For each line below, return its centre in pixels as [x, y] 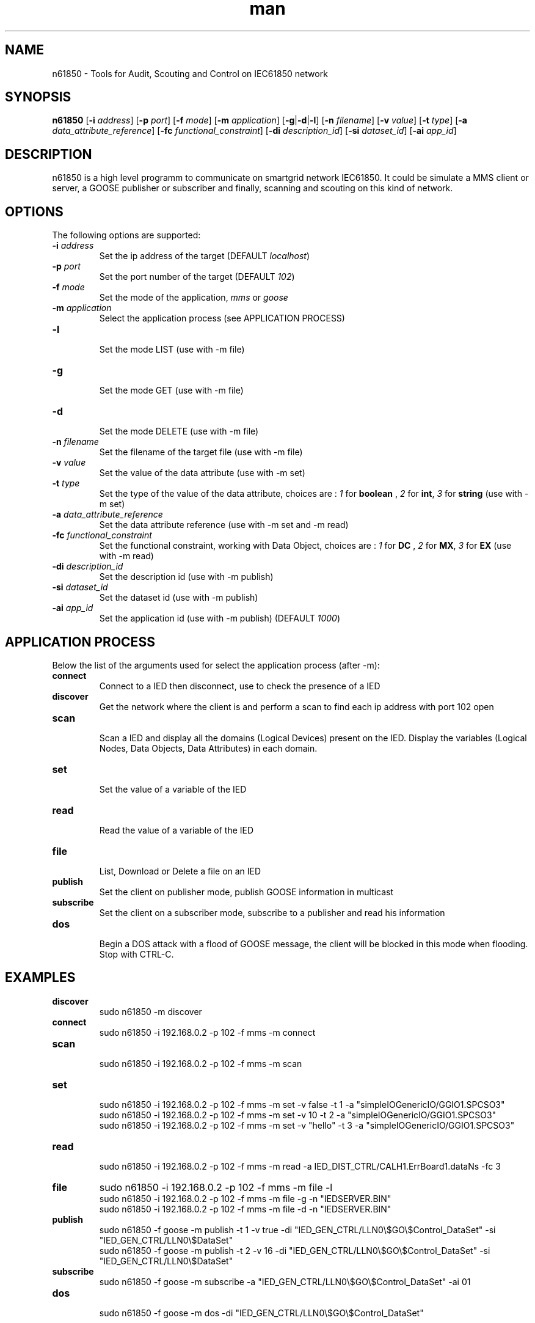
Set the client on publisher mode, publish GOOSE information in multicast [246, 892]
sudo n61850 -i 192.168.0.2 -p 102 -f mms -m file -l [216, 1187]
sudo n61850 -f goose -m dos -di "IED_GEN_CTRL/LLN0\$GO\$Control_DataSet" [261, 1313]
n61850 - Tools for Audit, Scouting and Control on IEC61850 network [190, 73]
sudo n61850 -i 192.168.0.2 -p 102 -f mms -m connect [207, 1032]
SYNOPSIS [38, 97]
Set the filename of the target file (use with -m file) [201, 452]
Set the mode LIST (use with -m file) [172, 350]
